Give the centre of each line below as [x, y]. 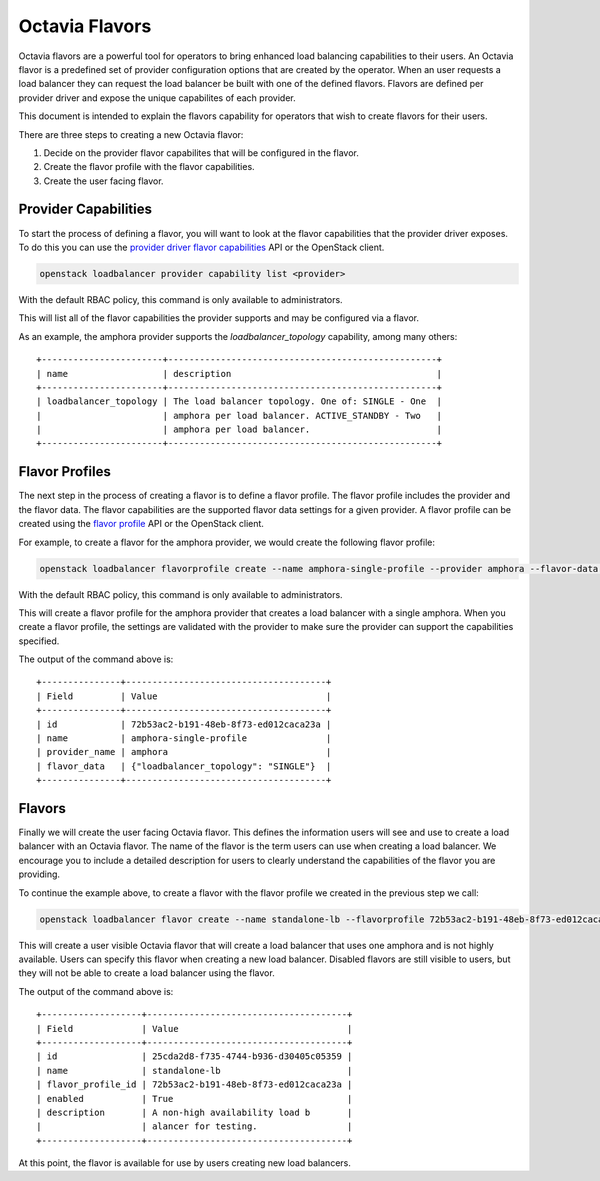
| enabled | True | [194, 1098]
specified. [39, 641]
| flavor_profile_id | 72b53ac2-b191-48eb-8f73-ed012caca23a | [194, 1084]
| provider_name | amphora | [184, 752]
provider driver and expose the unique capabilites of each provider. [157, 97]
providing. [39, 874]
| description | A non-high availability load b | [194, 1112]
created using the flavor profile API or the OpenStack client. [141, 524]
